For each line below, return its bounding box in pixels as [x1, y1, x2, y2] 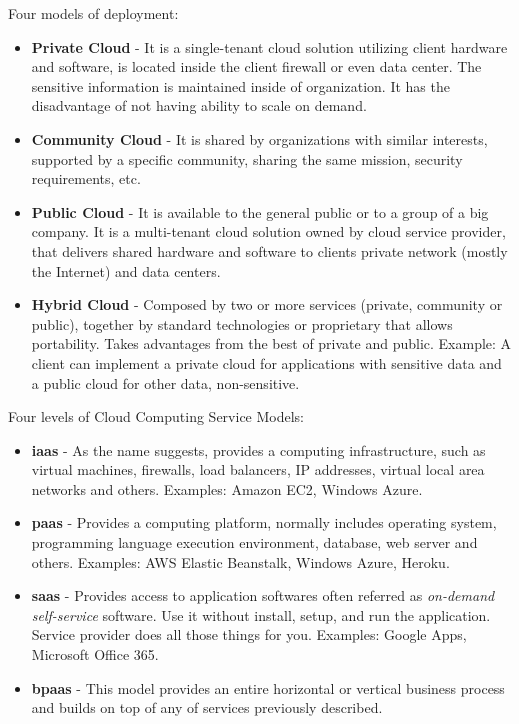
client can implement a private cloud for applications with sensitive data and [31, 352, 502, 373]
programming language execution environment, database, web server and [31, 532, 478, 553]
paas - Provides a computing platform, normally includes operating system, [31, 512, 497, 533]
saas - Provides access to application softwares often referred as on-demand [31, 585, 495, 606]
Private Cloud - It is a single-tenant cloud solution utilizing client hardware [31, 36, 508, 57]
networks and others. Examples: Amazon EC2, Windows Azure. [31, 478, 423, 499]
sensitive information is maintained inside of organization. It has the [31, 75, 450, 96]
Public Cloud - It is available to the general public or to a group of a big [31, 201, 489, 222]
